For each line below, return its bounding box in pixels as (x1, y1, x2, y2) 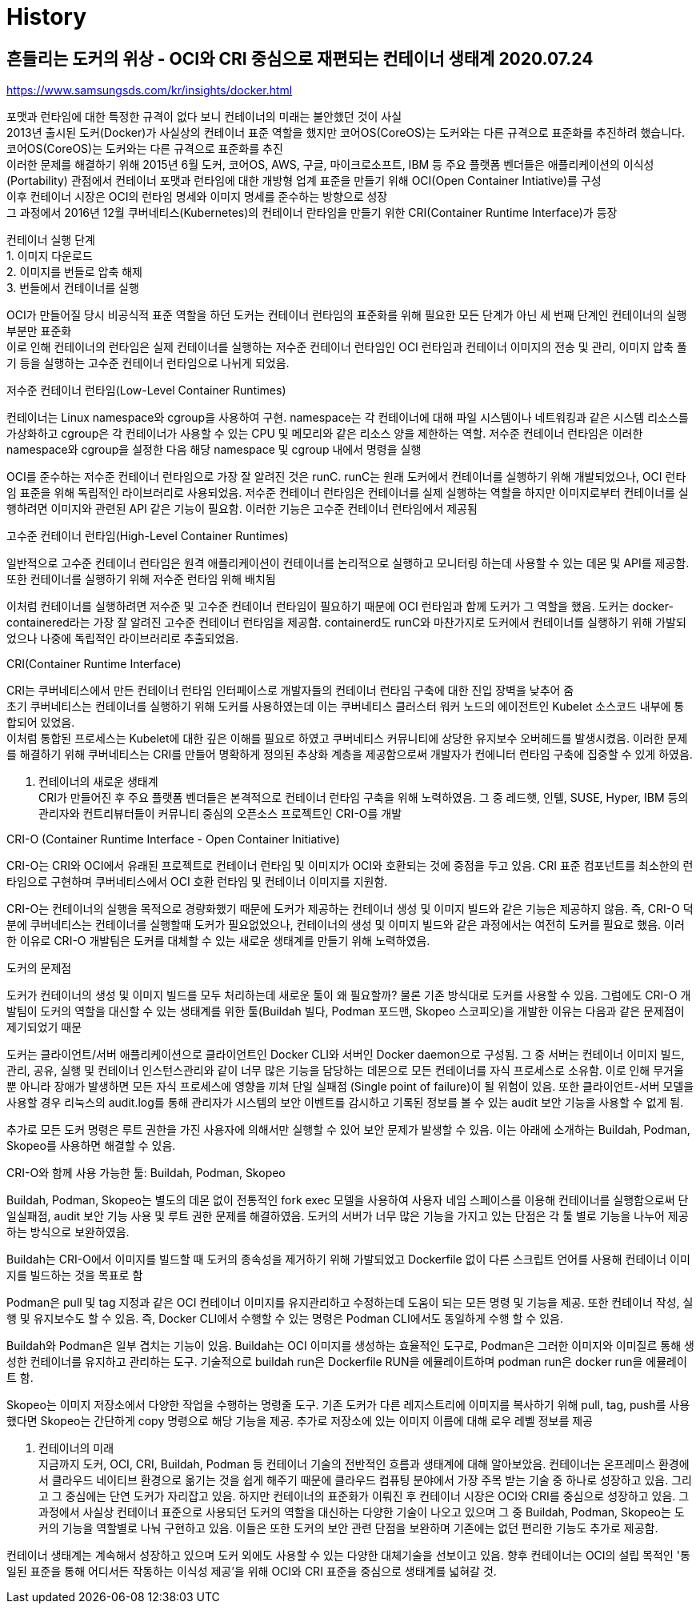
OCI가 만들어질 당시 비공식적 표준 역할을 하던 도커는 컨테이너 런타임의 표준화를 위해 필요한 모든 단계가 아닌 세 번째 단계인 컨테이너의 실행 (6, 308, 687, 322)
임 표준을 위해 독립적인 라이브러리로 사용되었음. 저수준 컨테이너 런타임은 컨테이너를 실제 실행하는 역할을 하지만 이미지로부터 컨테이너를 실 (6, 486, 689, 500)
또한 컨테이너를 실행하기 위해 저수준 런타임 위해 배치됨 (6, 572, 276, 587)
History (6, 3, 87, 30)
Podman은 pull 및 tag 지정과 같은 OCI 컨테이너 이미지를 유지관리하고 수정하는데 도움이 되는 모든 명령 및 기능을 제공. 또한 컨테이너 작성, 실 (6, 1296, 694, 1310)
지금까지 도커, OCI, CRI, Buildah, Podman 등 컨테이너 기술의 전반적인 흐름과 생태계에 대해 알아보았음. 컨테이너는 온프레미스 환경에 (38, 1457, 690, 1472)
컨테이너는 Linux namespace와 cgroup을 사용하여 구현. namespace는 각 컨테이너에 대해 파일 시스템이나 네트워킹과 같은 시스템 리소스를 (6, 411, 689, 425)
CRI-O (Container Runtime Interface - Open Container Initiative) (6, 832, 340, 847)
